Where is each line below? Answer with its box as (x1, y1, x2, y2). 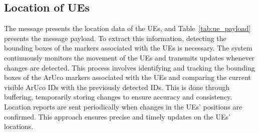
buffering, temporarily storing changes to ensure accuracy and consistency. (4, 91, 232, 102)
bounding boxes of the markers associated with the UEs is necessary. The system (4, 42, 252, 53)
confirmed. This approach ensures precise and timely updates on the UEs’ (4, 111, 230, 121)
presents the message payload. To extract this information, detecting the (4, 32, 226, 43)
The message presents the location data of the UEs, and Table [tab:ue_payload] (4, 23, 251, 33)
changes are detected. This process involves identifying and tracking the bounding (4, 62, 255, 72)
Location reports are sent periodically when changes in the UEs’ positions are (4, 101, 242, 111)
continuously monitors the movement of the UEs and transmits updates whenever (4, 52, 255, 62)
